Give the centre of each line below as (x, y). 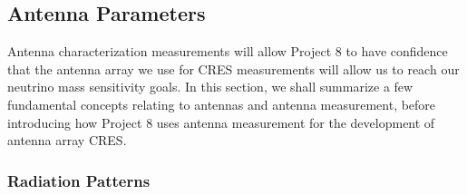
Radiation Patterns (79, 180)
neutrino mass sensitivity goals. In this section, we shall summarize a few (210, 87)
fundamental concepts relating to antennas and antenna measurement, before (222, 104)
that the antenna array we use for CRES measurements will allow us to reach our (233, 68)
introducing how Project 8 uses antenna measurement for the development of (221, 122)
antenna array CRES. (67, 140)
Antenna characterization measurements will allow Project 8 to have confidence (228, 51)
